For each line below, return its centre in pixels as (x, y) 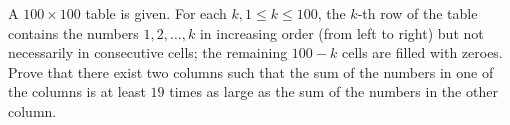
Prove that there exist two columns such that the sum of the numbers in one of (251, 71)
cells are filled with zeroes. (422, 52)
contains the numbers (73, 32)
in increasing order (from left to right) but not (341, 32)
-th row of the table (417, 13)
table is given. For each (156, 13)
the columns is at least (77, 91)
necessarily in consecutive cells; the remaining (148, 52)
